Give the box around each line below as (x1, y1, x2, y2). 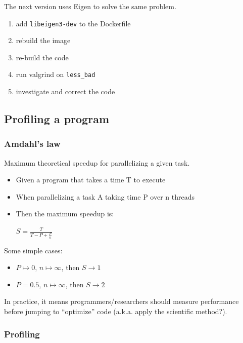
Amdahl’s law (4, 137, 61, 150)
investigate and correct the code (16, 86, 115, 97)
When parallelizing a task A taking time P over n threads (16, 191, 195, 202)
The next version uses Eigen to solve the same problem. (4, 1, 176, 11)
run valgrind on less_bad (16, 69, 95, 80)
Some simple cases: (4, 245, 63, 255)
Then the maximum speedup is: (16, 208, 114, 219)
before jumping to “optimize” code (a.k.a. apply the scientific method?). (4, 306, 227, 316)
